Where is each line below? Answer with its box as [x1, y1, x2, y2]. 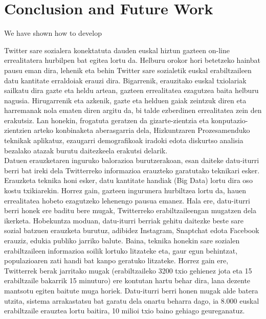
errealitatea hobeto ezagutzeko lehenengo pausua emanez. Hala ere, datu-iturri [4, 195, 250, 206]
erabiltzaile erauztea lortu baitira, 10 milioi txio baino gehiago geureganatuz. [4, 305, 245, 316]
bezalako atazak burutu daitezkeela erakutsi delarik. [4, 145, 168, 155]
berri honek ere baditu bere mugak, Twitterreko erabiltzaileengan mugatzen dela [4, 205, 257, 216]
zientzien [4, 125, 32, 135]
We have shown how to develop [4, 28, 102, 38]
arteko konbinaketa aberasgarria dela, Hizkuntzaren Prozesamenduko [33, 125, 250, 135]
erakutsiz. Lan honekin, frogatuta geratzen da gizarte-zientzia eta [4, 115, 209, 125]
